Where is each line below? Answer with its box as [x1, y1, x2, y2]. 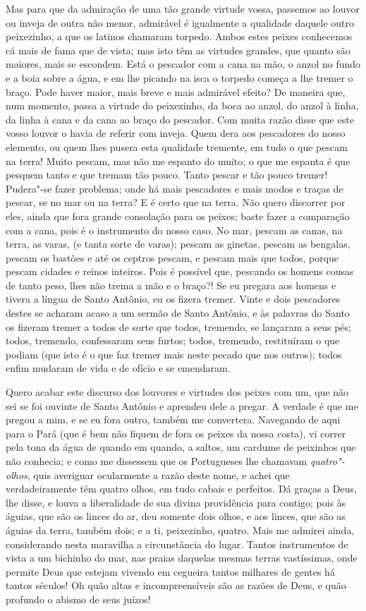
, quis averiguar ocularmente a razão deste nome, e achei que [27, 467, 290, 482]
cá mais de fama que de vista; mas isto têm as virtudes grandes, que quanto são [6, 42, 350, 57]
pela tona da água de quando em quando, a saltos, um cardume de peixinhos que [6, 440, 356, 454]
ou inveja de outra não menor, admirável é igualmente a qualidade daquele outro [6, 15, 355, 30]
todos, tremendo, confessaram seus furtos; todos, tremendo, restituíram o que [6, 333, 340, 348]
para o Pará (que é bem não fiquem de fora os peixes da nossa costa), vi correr [6, 425, 346, 440]
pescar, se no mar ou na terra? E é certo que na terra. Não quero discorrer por [6, 195, 346, 210]
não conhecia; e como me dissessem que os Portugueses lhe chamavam [6, 454, 307, 468]
